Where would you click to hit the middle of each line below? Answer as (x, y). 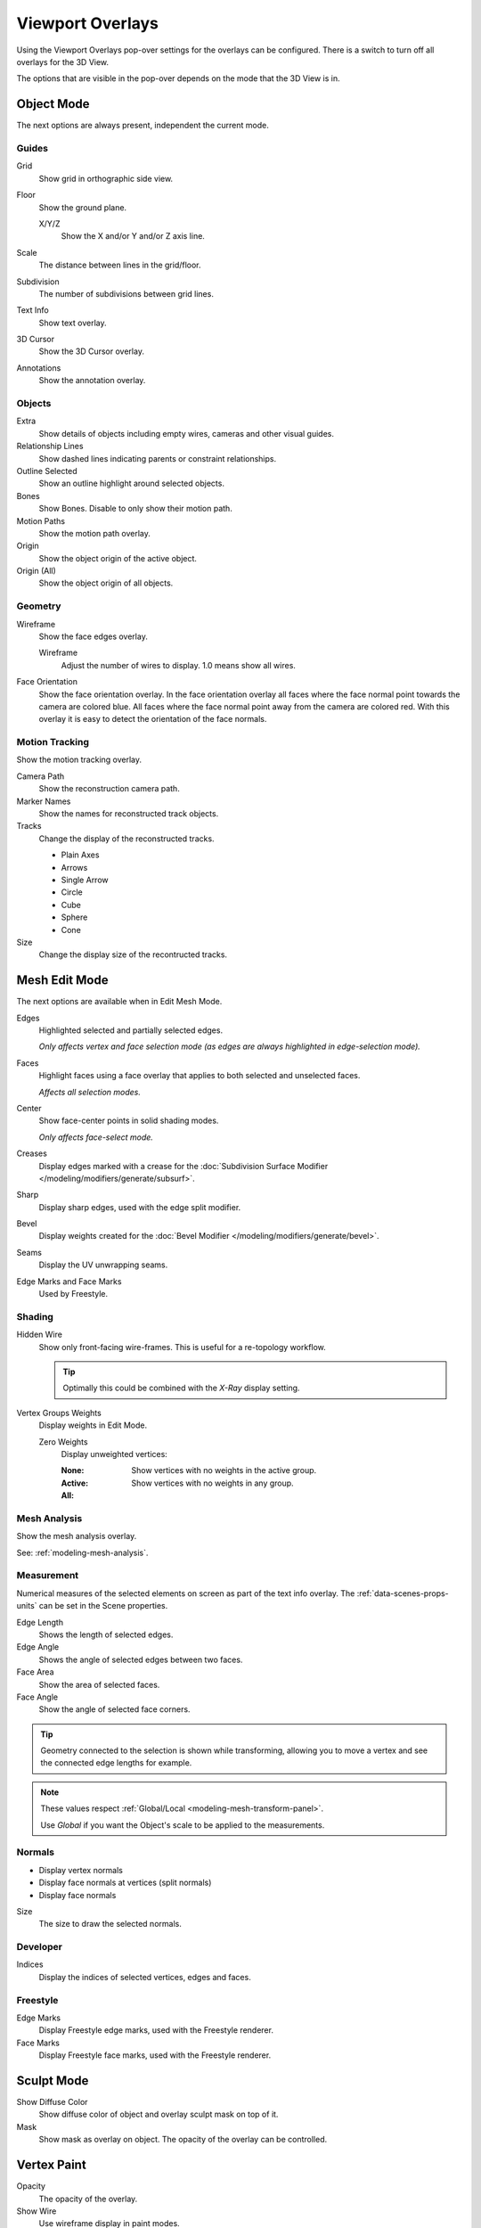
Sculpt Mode (53, 2081)
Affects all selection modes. (90, 1092)
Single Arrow (85, 880)
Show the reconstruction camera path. (109, 789)
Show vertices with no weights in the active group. (224, 1470)
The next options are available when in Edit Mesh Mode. (119, 1002)
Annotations (39, 368)
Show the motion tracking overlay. (79, 760)
